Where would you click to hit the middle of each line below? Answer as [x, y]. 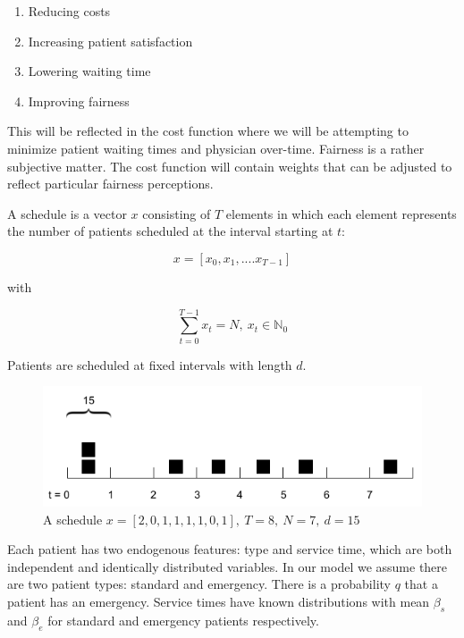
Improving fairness [79, 101]
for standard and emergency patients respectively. [183, 620]
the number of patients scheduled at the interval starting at [170, 231]
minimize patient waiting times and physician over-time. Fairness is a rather [216, 148]
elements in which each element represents [341, 213]
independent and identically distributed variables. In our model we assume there [228, 566]
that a [421, 584]
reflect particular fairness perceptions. [110, 184]
